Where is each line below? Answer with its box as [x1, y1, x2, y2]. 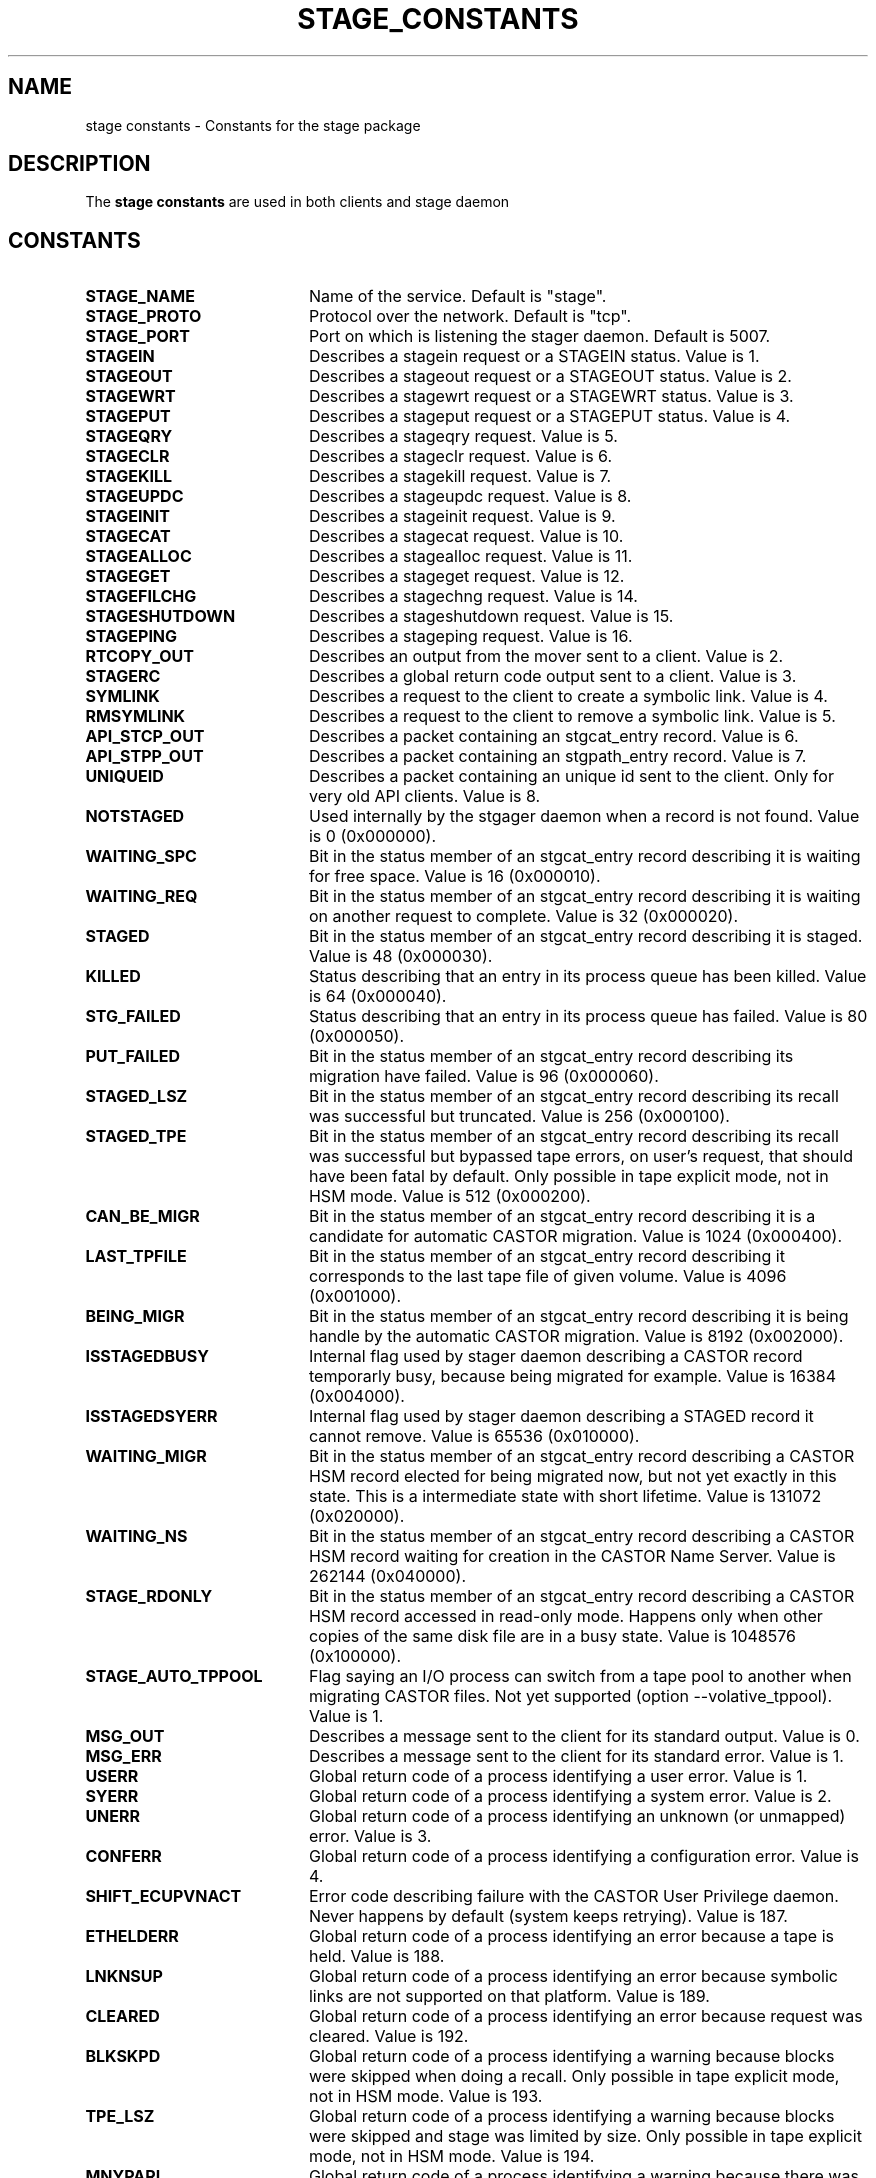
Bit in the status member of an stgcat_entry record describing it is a [308, 1206, 816, 1227]
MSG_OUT [85, 1726, 165, 1747]
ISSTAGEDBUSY [85, 1346, 209, 1367]
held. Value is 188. [308, 1946, 445, 1967]
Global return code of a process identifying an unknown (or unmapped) [308, 1806, 846, 1827]
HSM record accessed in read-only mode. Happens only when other [308, 1606, 823, 1627]
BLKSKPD [85, 2046, 161, 2067]
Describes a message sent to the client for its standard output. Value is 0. [308, 1726, 860, 1747]
